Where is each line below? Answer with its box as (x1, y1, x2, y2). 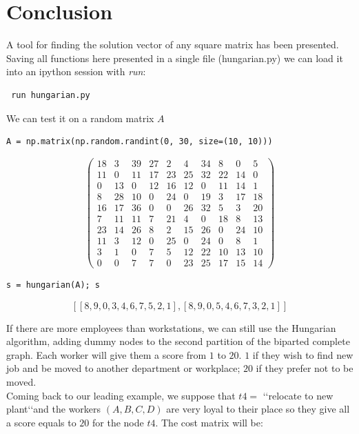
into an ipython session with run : (6, 64, 146, 79)
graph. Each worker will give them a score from (6, 347, 207, 362)
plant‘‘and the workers (6, 402, 101, 416)
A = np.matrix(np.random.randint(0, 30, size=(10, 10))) (6, 137, 273, 147)
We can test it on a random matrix (6, 110, 154, 125)
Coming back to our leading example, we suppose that (6, 388, 236, 402)
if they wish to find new (252, 347, 353, 362)
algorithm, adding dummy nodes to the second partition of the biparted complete (6, 334, 350, 348)
